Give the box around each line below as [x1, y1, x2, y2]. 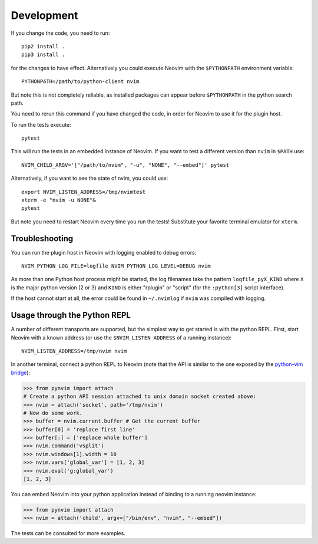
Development [11, 9, 78, 22]
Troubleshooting [11, 233, 74, 243]
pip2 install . [21, 43, 65, 50]
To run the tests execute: [11, 121, 72, 128]
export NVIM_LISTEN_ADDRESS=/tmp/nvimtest [21, 189, 146, 195]
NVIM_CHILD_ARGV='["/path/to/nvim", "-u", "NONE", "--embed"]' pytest [21, 161, 230, 168]
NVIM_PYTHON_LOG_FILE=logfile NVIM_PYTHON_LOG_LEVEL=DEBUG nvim [21, 263, 211, 269]
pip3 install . [21, 51, 65, 58]
